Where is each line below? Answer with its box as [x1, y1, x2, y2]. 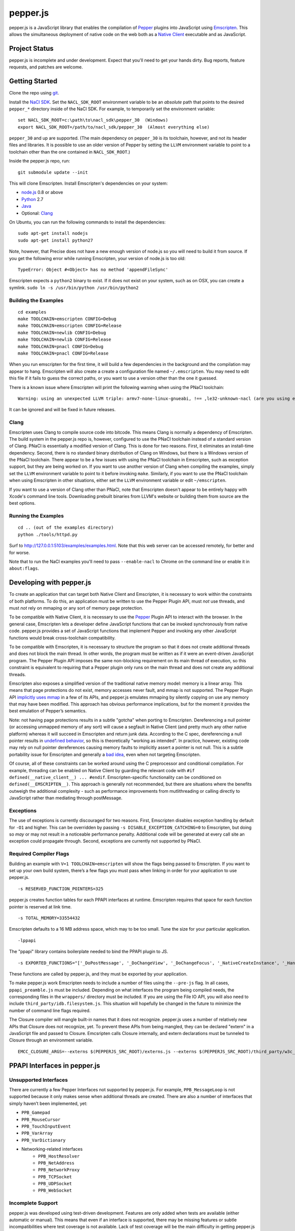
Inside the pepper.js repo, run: [9, 158, 70, 164]
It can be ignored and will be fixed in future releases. [9, 407, 116, 413]
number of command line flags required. [9, 1007, 91, 1013]
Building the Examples [9, 297, 64, 304]
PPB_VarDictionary [21, 1137, 66, 1143]
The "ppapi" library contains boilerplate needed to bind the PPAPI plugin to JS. [9, 948, 168, 955]
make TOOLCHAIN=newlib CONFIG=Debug [18, 330, 106, 335]
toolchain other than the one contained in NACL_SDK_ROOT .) [9, 149, 130, 155]
